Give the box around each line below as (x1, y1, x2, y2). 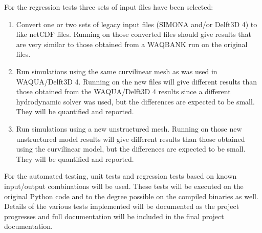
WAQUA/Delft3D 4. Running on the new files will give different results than (16, 76, 257, 87)
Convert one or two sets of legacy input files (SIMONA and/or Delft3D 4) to (16, 18, 257, 29)
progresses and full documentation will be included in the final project (4, 210, 224, 221)
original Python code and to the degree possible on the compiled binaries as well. (4, 190, 258, 201)
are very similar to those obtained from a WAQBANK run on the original (16, 38, 248, 49)
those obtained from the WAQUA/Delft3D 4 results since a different (16, 86, 231, 97)
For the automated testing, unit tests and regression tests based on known (4, 171, 237, 181)
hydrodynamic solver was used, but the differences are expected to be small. (16, 96, 255, 107)
